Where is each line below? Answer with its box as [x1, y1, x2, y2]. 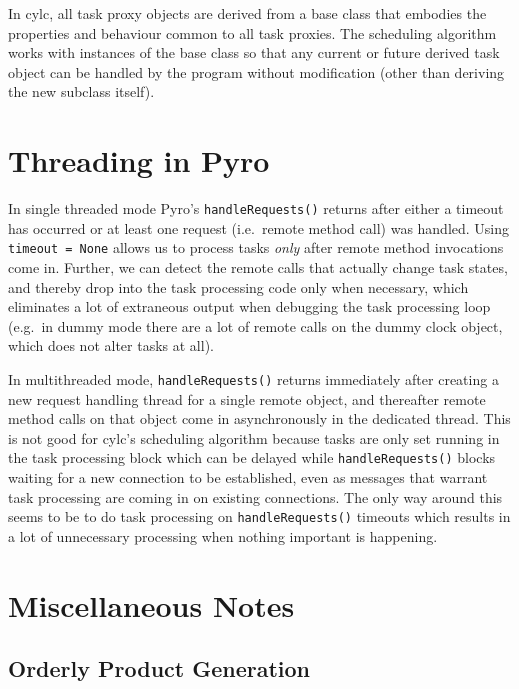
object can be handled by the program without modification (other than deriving [8, 61, 505, 82]
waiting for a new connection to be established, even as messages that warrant [8, 467, 488, 488]
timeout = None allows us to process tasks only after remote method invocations [8, 237, 504, 258]
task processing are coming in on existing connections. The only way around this [8, 486, 503, 507]
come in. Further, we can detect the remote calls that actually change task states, [8, 257, 508, 277]
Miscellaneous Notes [8, 584, 295, 625]
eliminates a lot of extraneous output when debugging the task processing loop [8, 296, 491, 317]
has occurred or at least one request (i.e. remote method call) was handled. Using [8, 217, 510, 238]
